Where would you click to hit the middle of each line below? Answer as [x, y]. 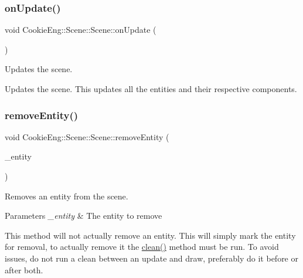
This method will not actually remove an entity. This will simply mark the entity [150, 235]
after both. [24, 269]
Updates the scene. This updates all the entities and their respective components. [151, 89]
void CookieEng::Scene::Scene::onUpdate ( [81, 30]
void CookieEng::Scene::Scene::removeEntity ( [87, 136]
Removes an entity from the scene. [67, 196]
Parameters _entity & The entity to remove [84, 216]
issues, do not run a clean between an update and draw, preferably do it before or [151, 258]
